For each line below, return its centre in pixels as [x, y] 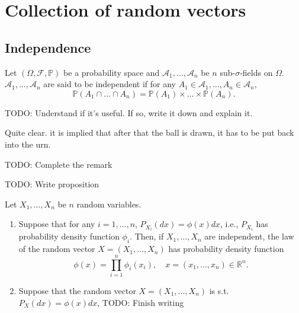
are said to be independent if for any [110, 84]
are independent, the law [249, 236]
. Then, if [147, 236]
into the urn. [28, 144]
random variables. [109, 204]
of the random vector [57, 249]
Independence [48, 47]
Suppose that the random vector [77, 290]
